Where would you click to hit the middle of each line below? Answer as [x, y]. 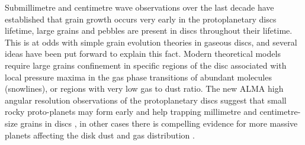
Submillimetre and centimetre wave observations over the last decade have [139, 7]
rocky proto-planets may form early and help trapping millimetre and [131, 112]
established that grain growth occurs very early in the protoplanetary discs [141, 19]
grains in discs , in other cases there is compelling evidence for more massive [159, 123]
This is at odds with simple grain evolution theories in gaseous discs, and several [151, 42]
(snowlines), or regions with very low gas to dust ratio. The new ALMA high [144, 88]
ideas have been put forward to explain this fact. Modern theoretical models [143, 54]
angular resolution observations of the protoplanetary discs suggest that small [146, 100]
